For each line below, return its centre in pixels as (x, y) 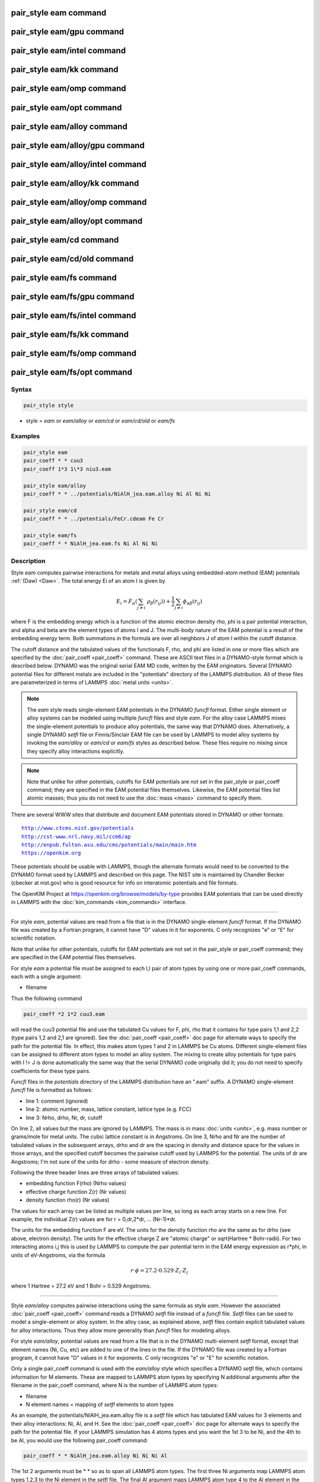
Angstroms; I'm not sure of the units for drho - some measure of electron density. (111, 1161)
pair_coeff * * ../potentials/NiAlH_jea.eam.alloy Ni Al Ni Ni (117, 494)
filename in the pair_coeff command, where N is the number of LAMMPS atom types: (115, 1385)
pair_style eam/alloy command (69, 127)
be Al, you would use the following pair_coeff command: (79, 1440)
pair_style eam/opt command (66, 108)
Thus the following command (47, 998)
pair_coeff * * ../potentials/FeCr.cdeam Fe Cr (94, 519)
